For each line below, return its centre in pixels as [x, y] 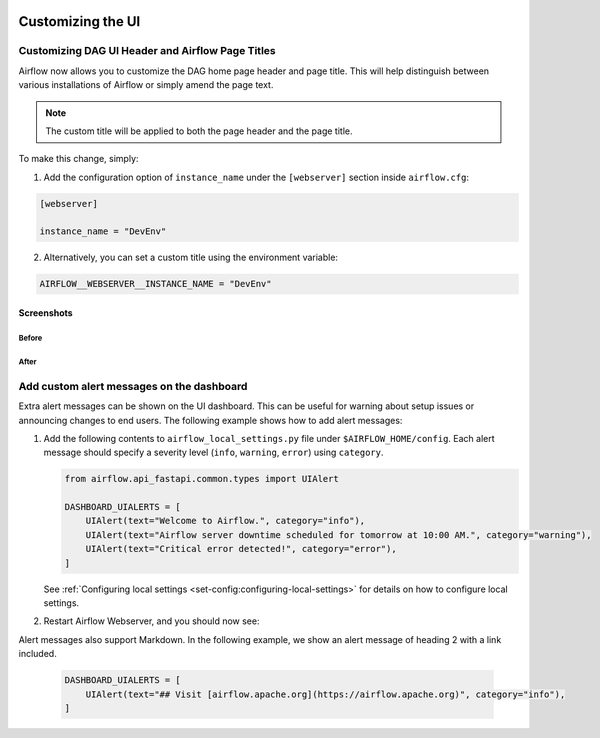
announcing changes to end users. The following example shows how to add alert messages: [210, 420]
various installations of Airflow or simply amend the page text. [146, 85]
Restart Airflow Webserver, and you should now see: [151, 621]
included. [37, 654]
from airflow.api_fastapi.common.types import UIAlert [201, 479]
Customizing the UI [79, 21]
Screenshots [46, 313]
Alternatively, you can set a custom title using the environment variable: [191, 257]
